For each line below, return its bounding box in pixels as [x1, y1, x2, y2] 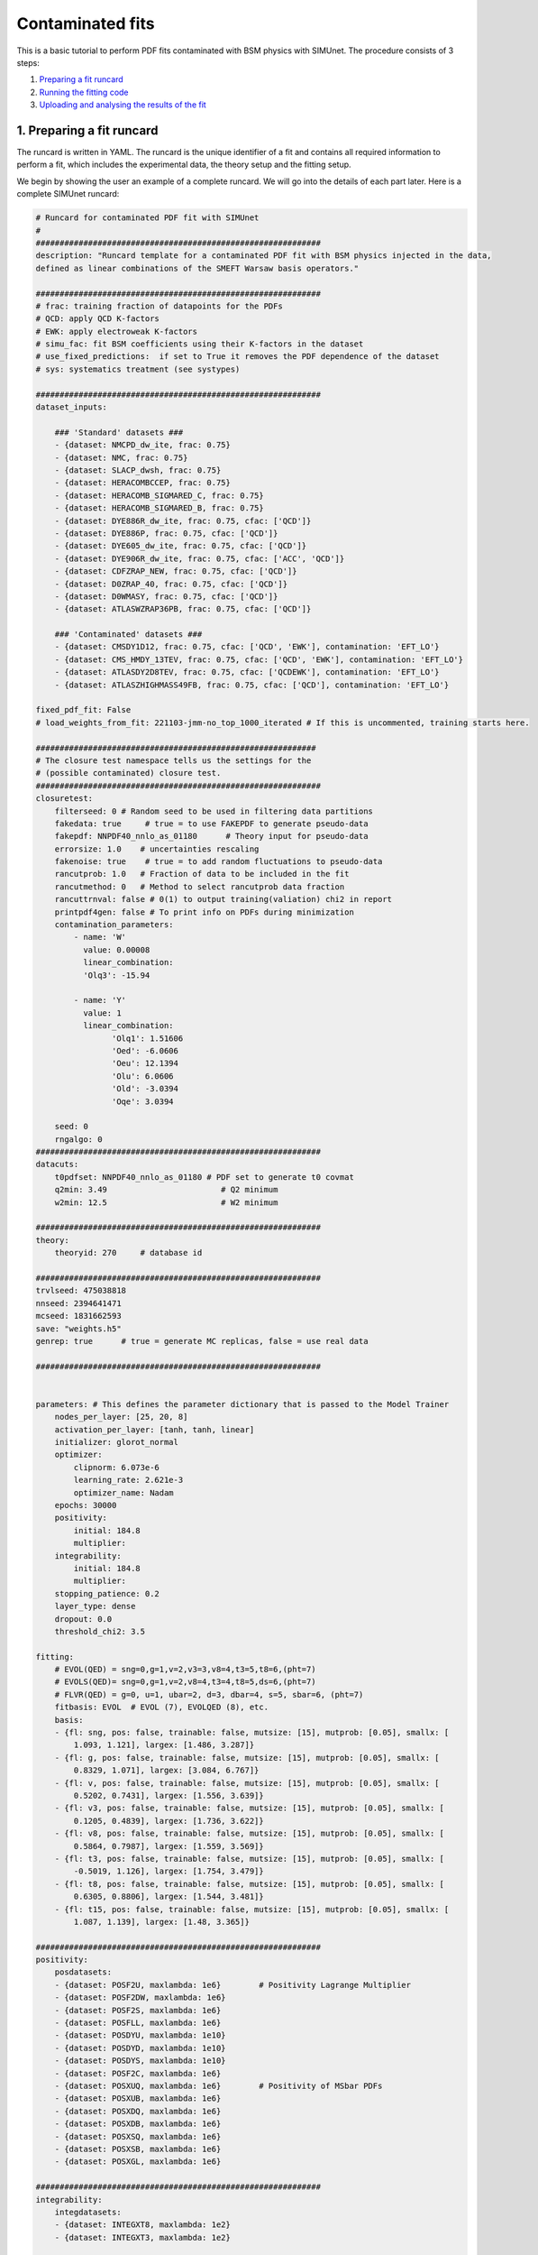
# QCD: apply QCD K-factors [35, 314, 160, 324]
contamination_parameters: [54, 920, 175, 930]
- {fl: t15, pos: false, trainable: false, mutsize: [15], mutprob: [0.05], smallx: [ [54, 1904, 450, 1914]
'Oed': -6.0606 [111, 1045, 179, 1055]
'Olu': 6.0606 [111, 1071, 175, 1081]
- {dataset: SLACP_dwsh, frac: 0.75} [54, 465, 222, 475]
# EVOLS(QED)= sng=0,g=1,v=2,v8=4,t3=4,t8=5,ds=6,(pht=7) [54, 1677, 316, 1687]
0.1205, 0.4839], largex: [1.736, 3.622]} [73, 1816, 265, 1826]
